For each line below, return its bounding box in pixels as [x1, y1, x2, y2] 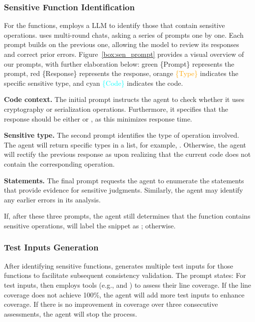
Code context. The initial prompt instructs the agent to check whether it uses [4, 94, 245, 104]
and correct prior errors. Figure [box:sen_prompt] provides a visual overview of [4, 49, 244, 59]
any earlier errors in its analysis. [4, 194, 101, 204]
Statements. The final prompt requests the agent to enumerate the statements [4, 175, 244, 185]
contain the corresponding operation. [4, 158, 115, 169]
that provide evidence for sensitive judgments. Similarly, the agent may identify [4, 185, 243, 195]
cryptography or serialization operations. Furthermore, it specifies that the [4, 103, 228, 114]
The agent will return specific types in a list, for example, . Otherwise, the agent [4, 139, 246, 149]
